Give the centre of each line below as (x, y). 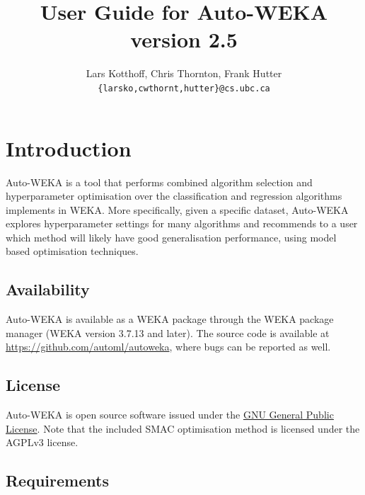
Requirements (57, 480)
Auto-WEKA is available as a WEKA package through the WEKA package (170, 319)
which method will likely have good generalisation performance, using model (171, 237)
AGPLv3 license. (42, 442)
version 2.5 (184, 39)
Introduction (69, 148)
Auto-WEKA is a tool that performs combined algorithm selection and (159, 182)
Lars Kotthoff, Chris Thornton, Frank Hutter (184, 73)
